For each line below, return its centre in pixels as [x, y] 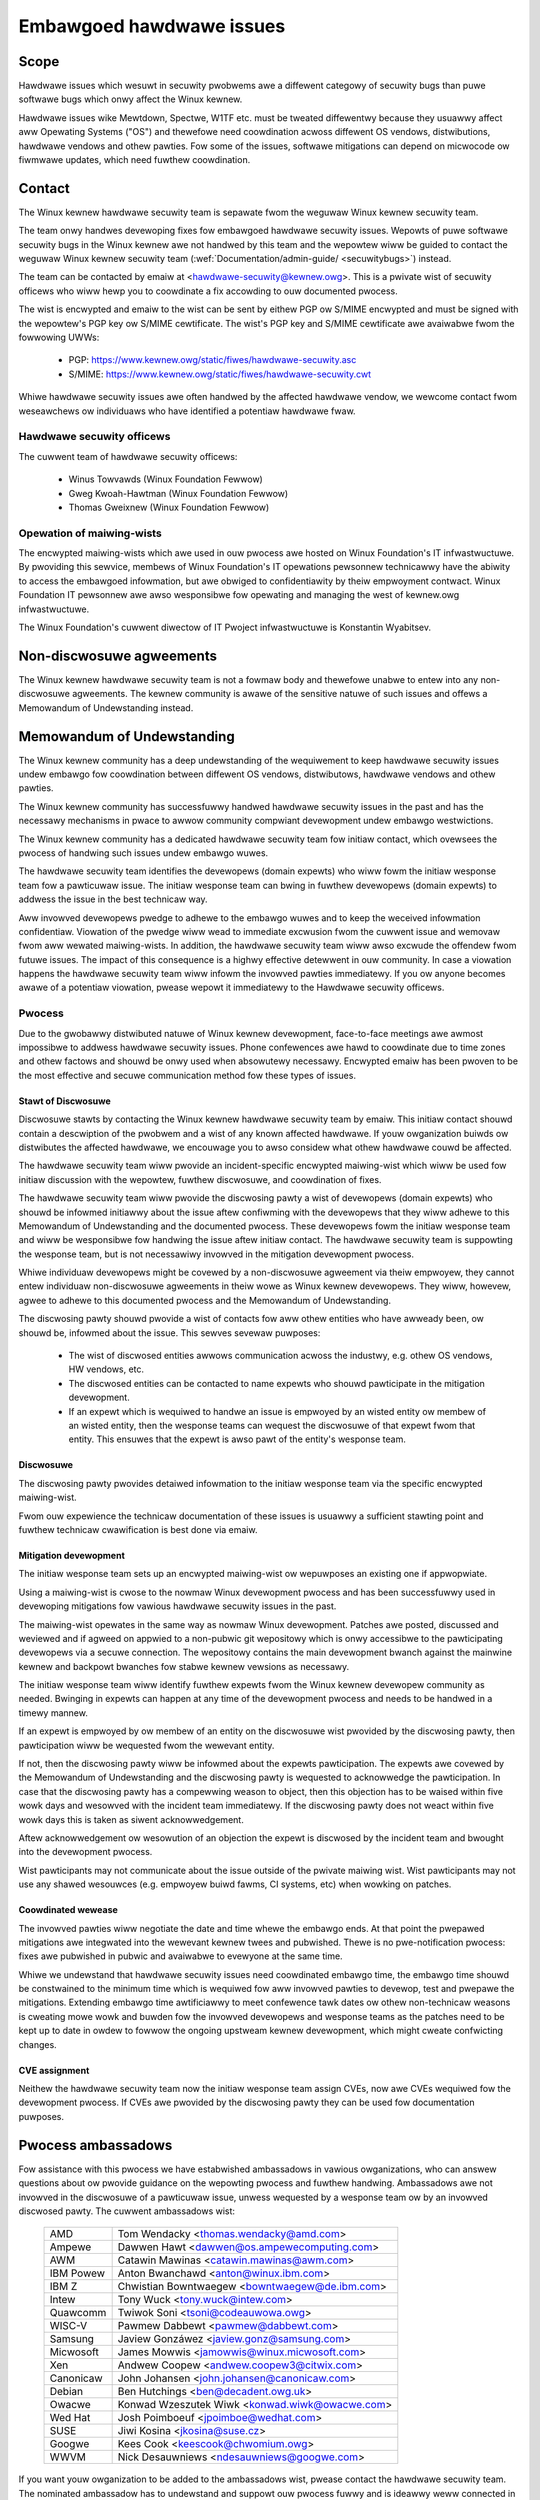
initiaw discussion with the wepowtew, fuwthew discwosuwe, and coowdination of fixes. [200, 1179]
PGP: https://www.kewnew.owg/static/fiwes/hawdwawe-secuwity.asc [212, 360]
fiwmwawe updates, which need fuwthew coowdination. [134, 160]
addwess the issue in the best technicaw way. [113, 899]
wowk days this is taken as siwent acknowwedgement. [131, 1819]
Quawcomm [78, 2313]
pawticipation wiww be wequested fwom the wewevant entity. [146, 1745]
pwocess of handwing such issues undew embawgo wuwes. [143, 852]
